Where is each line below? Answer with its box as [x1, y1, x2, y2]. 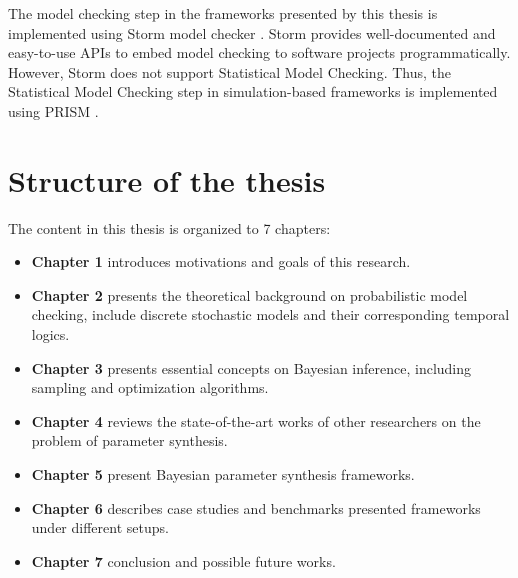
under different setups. [31, 517, 169, 538]
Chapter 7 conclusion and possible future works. [31, 550, 336, 571]
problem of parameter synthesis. [31, 430, 228, 451]
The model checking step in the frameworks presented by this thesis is [8, 3, 438, 23]
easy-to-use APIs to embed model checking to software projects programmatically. [8, 42, 511, 63]
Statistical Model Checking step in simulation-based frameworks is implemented [8, 81, 498, 102]
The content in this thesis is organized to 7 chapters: [8, 217, 331, 238]
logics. [31, 324, 70, 345]
